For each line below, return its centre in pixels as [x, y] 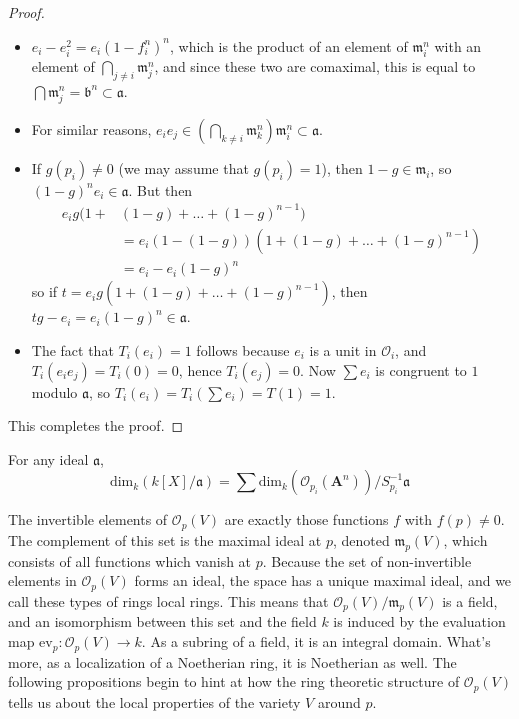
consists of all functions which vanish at [130, 560]
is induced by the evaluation [419, 621]
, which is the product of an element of [289, 45]
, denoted [361, 539]
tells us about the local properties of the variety [154, 701]
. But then [160, 189]
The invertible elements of [88, 519]
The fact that [72, 349]
